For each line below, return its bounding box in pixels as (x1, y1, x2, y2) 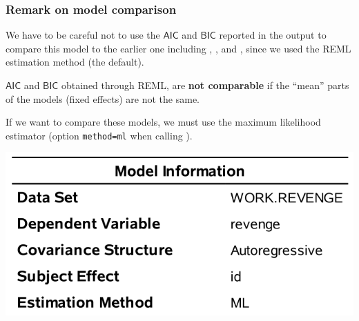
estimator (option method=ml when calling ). (6, 128, 193, 142)
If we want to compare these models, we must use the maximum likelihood (6, 115, 321, 129)
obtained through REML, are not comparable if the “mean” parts (61, 78, 349, 92)
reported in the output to (219, 28, 327, 42)
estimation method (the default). (6, 55, 144, 69)
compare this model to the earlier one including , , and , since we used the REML (6, 41, 351, 55)
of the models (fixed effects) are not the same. (6, 91, 200, 106)
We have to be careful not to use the (6, 28, 160, 42)
